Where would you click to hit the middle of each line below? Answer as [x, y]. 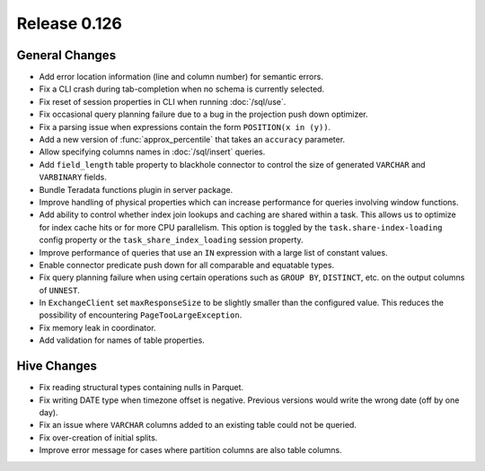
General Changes [66, 55]
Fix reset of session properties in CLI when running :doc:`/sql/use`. [163, 101]
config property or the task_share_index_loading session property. [172, 240]
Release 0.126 [70, 23]
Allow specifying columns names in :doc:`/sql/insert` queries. [152, 152]
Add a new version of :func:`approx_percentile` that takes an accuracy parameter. [192, 140]
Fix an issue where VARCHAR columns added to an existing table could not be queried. [198, 425]
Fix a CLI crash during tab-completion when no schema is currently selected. [182, 89]
